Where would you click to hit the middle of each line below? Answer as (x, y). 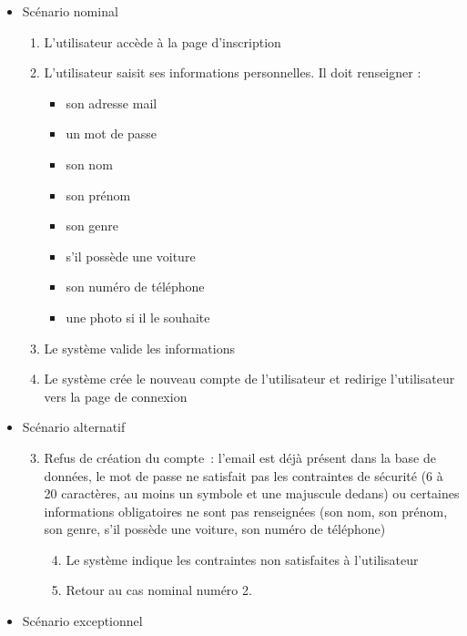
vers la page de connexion (116, 396)
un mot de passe (112, 133)
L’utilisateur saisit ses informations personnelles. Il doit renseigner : (233, 72)
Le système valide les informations (139, 348)
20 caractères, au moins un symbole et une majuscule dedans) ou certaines (252, 493)
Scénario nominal (70, 11)
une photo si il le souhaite (138, 317)
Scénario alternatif (74, 427)
